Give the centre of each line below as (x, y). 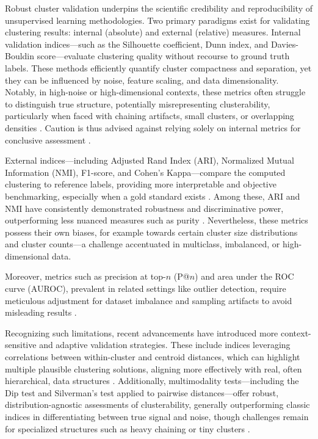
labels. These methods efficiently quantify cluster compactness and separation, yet (158, 67)
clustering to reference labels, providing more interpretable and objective (141, 184)
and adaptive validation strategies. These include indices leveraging (165, 345)
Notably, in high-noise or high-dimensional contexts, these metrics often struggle (155, 92)
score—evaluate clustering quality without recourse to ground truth (163, 56)
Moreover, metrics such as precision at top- (85, 276)
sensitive (21, 345)
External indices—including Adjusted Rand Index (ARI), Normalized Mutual (150, 160)
